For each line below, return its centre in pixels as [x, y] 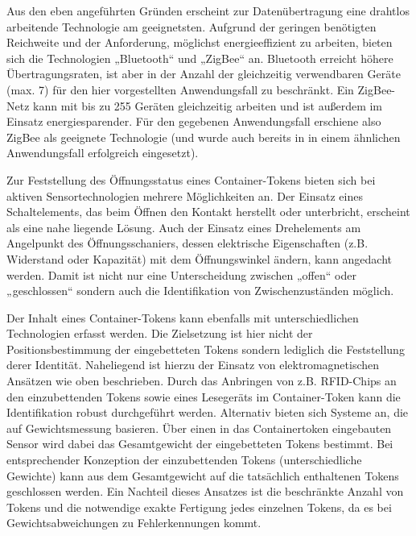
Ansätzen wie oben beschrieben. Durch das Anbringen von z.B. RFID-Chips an [202, 381]
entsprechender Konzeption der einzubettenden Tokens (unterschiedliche [184, 460]
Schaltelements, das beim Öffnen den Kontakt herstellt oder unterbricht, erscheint [208, 212]
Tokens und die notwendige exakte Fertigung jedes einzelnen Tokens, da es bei [199, 507]
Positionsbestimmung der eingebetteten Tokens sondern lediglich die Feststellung [206, 349]
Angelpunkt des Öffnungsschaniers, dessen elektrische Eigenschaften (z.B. [187, 243]
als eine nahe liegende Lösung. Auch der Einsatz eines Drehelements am [184, 227]
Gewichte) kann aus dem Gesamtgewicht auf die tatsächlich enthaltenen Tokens [203, 475]
